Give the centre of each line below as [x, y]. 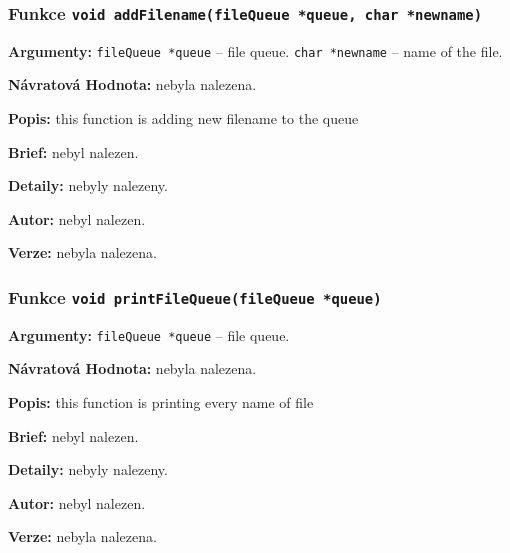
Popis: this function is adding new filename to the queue [183, 118]
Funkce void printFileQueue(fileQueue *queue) [195, 296]
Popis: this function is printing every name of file [161, 402]
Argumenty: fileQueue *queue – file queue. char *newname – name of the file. [255, 50]
